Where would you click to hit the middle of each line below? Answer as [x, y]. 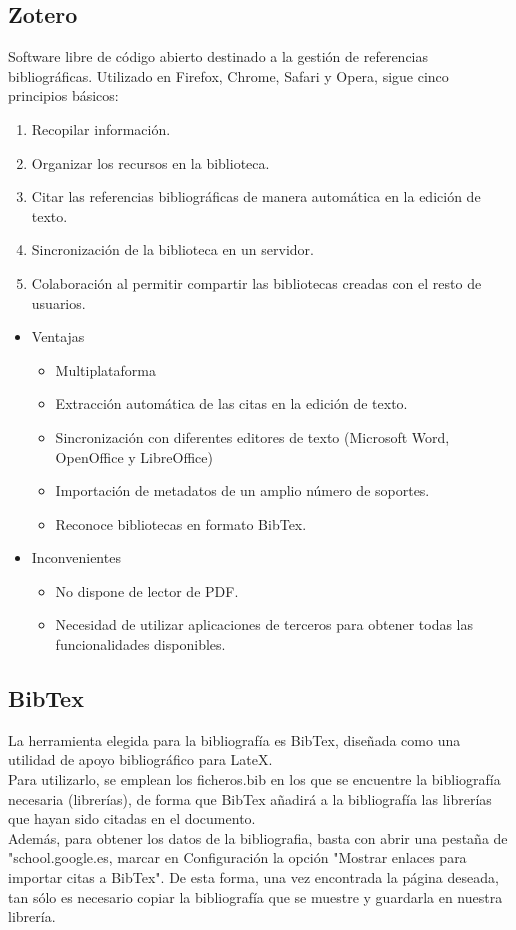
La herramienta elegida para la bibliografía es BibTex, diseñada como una [234, 739]
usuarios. [58, 302]
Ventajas [58, 336]
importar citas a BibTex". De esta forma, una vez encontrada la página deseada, [253, 877]
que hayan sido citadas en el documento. [132, 818]
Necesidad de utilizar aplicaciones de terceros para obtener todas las [264, 624]
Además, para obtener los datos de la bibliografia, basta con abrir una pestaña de [258, 837]
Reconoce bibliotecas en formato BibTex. [181, 523]
